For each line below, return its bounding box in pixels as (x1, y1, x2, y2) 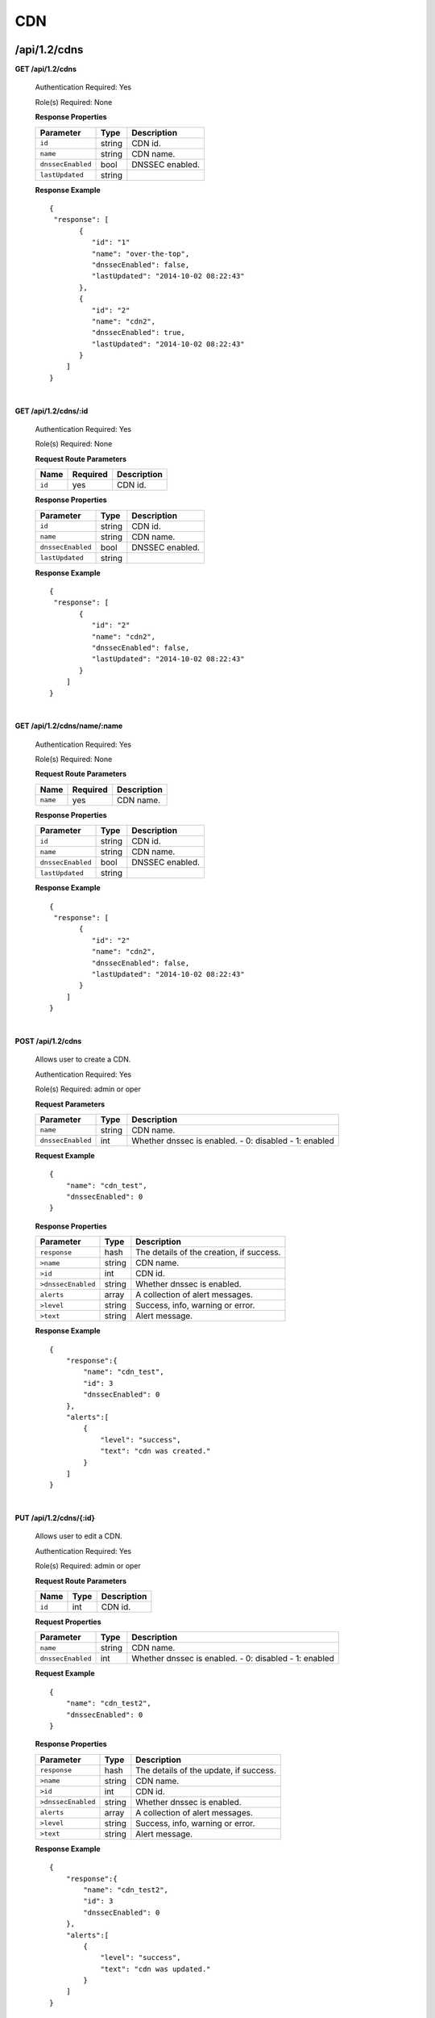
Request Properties (35, 1617, 101, 1627)
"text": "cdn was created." (100, 1447, 211, 1456)
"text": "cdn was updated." (100, 1964, 211, 1974)
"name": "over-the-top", (91, 249, 190, 258)
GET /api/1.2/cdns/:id (14, 406, 89, 416)
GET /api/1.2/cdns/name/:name (14, 721, 123, 731)
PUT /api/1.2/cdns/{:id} (14, 1513, 96, 1523)
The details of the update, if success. (135, 1765, 277, 1776)
